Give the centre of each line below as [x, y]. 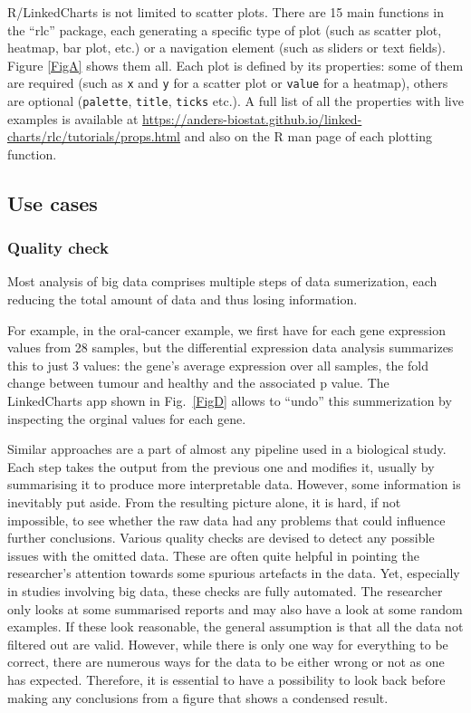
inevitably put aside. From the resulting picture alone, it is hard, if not [204, 502]
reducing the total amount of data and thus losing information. [183, 299]
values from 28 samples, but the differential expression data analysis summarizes [231, 347]
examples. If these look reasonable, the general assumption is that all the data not [235, 626]
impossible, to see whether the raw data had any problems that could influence [226, 520]
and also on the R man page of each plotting [308, 136]
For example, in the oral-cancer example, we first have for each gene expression [226, 329]
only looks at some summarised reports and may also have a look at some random [235, 608]
